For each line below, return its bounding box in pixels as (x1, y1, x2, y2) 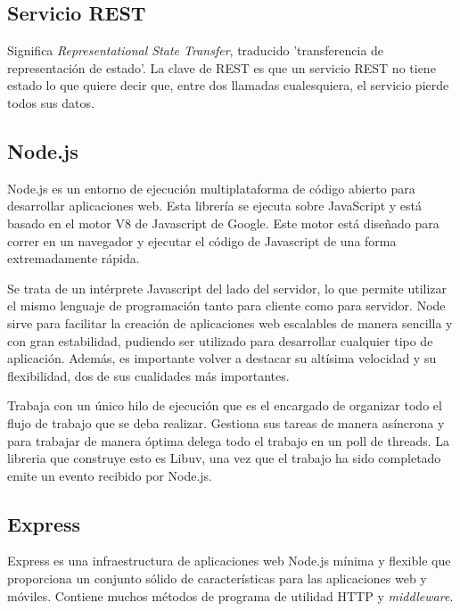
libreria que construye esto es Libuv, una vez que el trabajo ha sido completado (7, 449, 441, 467)
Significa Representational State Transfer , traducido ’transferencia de (7, 41, 384, 60)
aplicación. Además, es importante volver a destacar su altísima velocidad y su (7, 349, 437, 367)
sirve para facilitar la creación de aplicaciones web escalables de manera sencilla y (7, 313, 453, 332)
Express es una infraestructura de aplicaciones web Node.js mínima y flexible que (7, 551, 451, 570)
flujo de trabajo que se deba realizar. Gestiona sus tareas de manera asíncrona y (7, 413, 445, 432)
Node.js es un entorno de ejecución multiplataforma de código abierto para (7, 178, 415, 197)
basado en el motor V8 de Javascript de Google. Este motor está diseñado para (7, 213, 439, 232)
